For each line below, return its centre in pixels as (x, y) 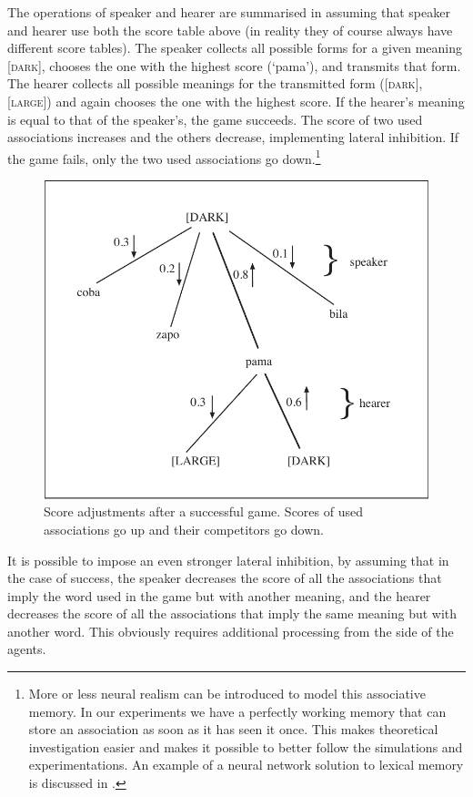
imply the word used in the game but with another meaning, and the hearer (219, 595)
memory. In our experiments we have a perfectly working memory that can (237, 711)
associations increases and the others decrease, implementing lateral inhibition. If (233, 137)
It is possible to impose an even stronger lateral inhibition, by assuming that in (228, 560)
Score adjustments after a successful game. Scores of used (203, 511)
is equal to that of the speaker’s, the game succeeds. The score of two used (215, 119)
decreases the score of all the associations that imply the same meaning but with (232, 613)
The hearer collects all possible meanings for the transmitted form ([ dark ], (215, 83)
